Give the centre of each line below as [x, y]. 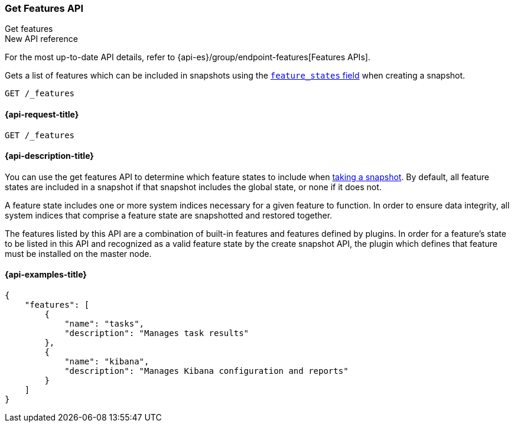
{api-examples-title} [46, 275]
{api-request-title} [42, 114]
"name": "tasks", [105, 324]
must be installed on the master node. [78, 253]
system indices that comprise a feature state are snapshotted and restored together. [169, 215]
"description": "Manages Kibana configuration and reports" [206, 371]
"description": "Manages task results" [157, 333]
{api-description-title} [49, 156]
